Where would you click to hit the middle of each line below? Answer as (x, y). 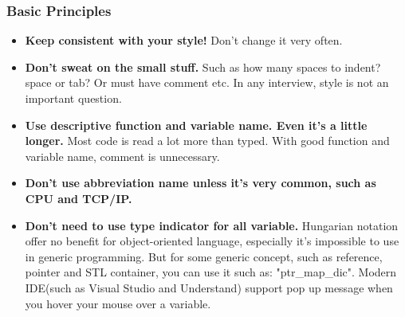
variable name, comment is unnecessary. (122, 156)
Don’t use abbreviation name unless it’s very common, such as (201, 183)
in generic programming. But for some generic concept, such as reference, (204, 256)
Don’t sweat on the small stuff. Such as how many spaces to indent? (203, 67)
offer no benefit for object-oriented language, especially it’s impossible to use (212, 241)
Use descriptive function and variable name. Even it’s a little (196, 125)
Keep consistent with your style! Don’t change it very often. (184, 40)
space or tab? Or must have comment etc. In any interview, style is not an (207, 82)
